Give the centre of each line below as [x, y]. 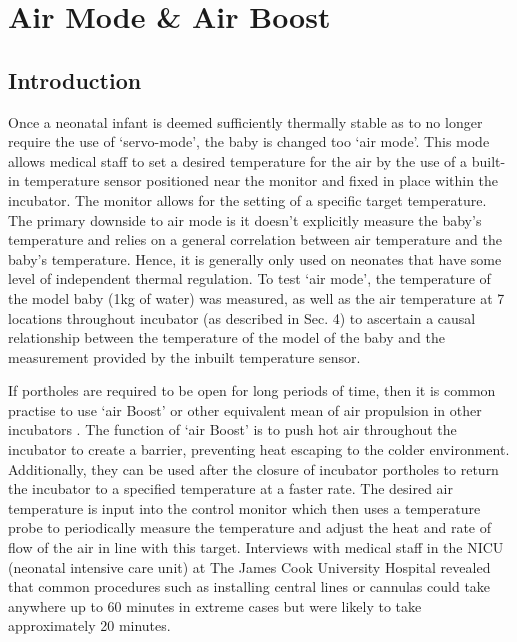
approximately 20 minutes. [89, 625]
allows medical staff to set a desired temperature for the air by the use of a [238, 160]
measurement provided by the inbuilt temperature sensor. [184, 356]
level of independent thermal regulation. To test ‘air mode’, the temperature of [249, 278]
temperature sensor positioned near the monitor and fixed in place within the [261, 180]
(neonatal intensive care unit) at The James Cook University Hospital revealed [249, 566]
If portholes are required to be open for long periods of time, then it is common [252, 390]
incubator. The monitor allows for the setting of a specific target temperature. [247, 199]
